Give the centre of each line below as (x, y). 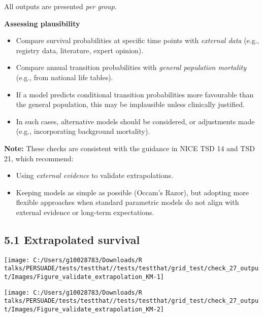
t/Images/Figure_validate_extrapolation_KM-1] (84, 277)
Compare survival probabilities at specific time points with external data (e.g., (138, 40)
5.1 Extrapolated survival (72, 239)
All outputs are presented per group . (60, 6)
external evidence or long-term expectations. (85, 212)
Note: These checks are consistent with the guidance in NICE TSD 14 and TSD (129, 148)
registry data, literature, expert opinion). (80, 50)
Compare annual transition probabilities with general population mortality (131, 67)
